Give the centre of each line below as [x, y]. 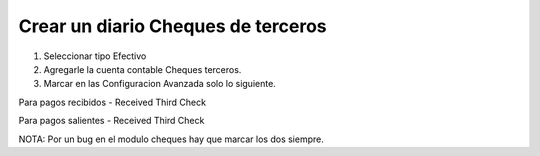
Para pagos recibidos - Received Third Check [112, 102]
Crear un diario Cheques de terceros [172, 26]
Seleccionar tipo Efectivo [95, 56]
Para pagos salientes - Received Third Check [111, 121]
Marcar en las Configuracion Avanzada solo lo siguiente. [160, 84]
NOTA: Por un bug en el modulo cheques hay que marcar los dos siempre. [171, 139]
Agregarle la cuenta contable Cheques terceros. [142, 69]
